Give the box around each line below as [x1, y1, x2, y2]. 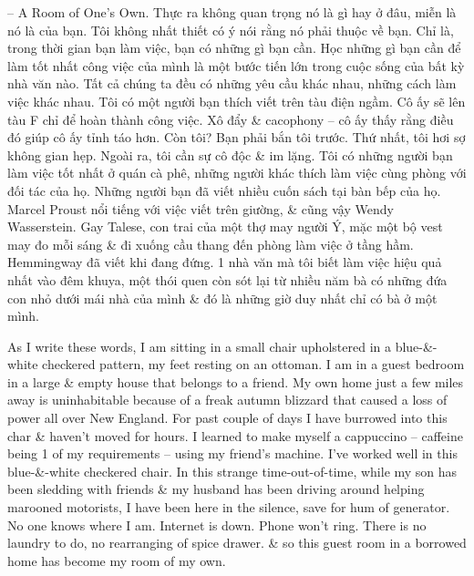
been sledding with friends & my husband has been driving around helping [7, 479, 425, 499]
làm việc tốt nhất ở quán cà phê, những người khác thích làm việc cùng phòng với [7, 163, 467, 182]
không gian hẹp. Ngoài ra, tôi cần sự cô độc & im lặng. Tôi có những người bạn [7, 145, 453, 164]
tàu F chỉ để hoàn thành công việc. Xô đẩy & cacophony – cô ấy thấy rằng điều [7, 109, 454, 129]
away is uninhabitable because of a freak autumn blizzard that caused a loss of [7, 390, 448, 409]
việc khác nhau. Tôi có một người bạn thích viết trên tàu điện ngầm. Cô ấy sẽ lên [7, 91, 466, 110]
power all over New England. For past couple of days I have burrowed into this [7, 408, 448, 427]
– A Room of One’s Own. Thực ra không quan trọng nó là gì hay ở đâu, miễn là [7, 3, 457, 21]
